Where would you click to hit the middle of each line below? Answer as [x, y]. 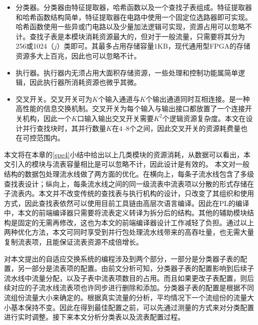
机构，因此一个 [47, 118]
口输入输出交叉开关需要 [115, 118]
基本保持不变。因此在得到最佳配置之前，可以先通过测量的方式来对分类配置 [132, 307]
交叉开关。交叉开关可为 [54, 98]
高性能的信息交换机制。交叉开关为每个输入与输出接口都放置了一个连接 [130, 108]
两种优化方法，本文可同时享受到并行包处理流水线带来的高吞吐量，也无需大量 [129, 232]
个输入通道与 [119, 98]
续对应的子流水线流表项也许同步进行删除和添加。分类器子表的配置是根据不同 [129, 288]
